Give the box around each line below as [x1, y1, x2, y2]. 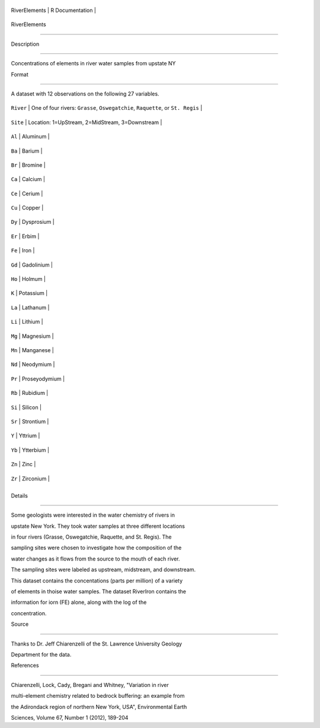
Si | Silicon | [11, 404, 41, 411]
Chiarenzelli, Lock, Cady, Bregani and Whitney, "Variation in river [11, 681, 169, 688]
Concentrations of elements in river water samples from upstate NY [11, 60, 176, 67]
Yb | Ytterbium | [11, 446, 50, 454]
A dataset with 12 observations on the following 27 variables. [11, 90, 159, 97]
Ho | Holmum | [11, 276, 46, 283]
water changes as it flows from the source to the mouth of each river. [11, 555, 180, 562]
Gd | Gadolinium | [11, 261, 53, 268]
